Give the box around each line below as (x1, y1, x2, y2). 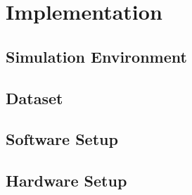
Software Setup (6, 128, 118, 150)
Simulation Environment (6, 45, 187, 67)
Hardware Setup (6, 170, 127, 191)
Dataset (6, 87, 63, 108)
